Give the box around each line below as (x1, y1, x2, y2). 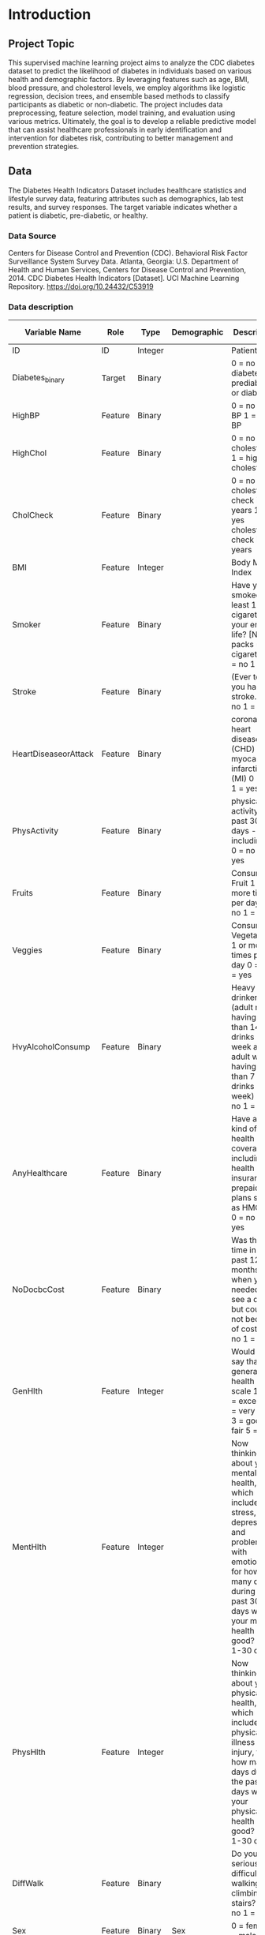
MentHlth (12, 1541, 47, 1552)
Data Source (8, 230, 57, 241)
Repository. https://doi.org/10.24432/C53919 (8, 282, 154, 291)
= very (231, 1405, 256, 1417)
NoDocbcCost (12, 1284, 65, 1295)
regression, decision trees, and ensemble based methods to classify (8, 92, 230, 100)
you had (231, 681, 262, 692)
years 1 (231, 505, 259, 516)
